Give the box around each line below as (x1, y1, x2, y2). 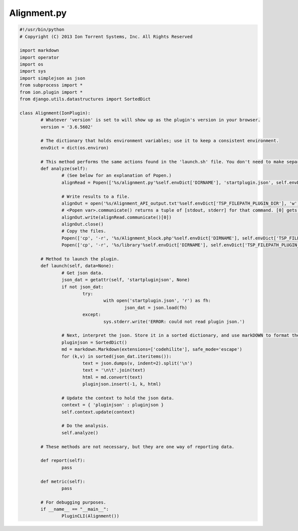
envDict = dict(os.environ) (40, 145, 109, 151)
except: (82, 312, 101, 317)
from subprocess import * (19, 82, 83, 88)
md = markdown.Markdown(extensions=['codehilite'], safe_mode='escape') (61, 347, 243, 352)
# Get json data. (61, 270, 104, 276)
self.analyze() (61, 430, 99, 436)
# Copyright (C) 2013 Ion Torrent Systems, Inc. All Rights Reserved (19, 34, 193, 39)
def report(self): (40, 457, 85, 463)
